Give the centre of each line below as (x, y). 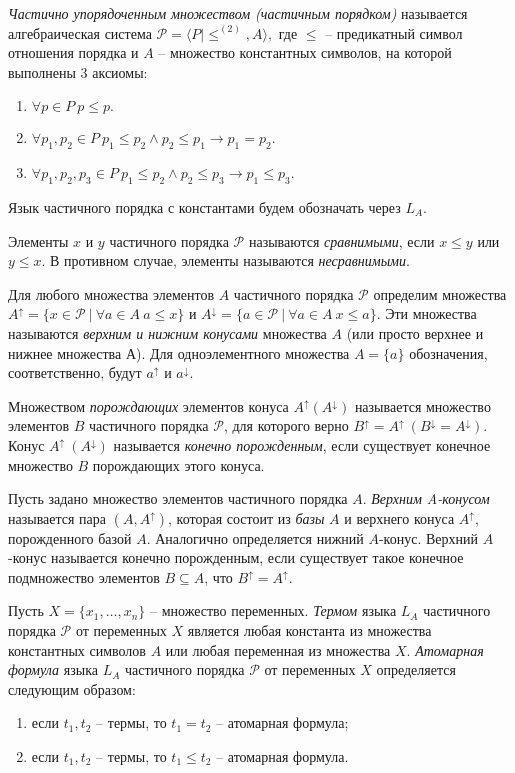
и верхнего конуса (399, 517)
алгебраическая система (80, 32)
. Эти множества (426, 313)
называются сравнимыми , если (341, 240)
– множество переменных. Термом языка (273, 610)
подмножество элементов (84, 576)
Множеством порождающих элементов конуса (148, 405)
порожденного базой (70, 537)
